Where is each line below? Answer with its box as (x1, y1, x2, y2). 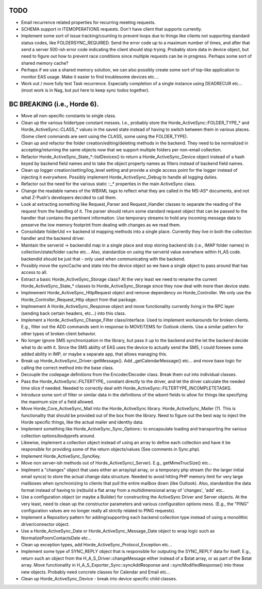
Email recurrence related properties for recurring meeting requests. (21, 19, 156, 25)
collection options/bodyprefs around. (21, 433, 96, 439)
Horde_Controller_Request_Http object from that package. (21, 297, 137, 303)
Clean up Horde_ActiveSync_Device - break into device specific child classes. (21, 575, 177, 581)
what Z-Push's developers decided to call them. (21, 195, 117, 200)
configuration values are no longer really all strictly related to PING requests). (21, 507, 176, 513)
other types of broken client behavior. (21, 331, 97, 337)
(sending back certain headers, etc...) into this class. (21, 310, 126, 316)
